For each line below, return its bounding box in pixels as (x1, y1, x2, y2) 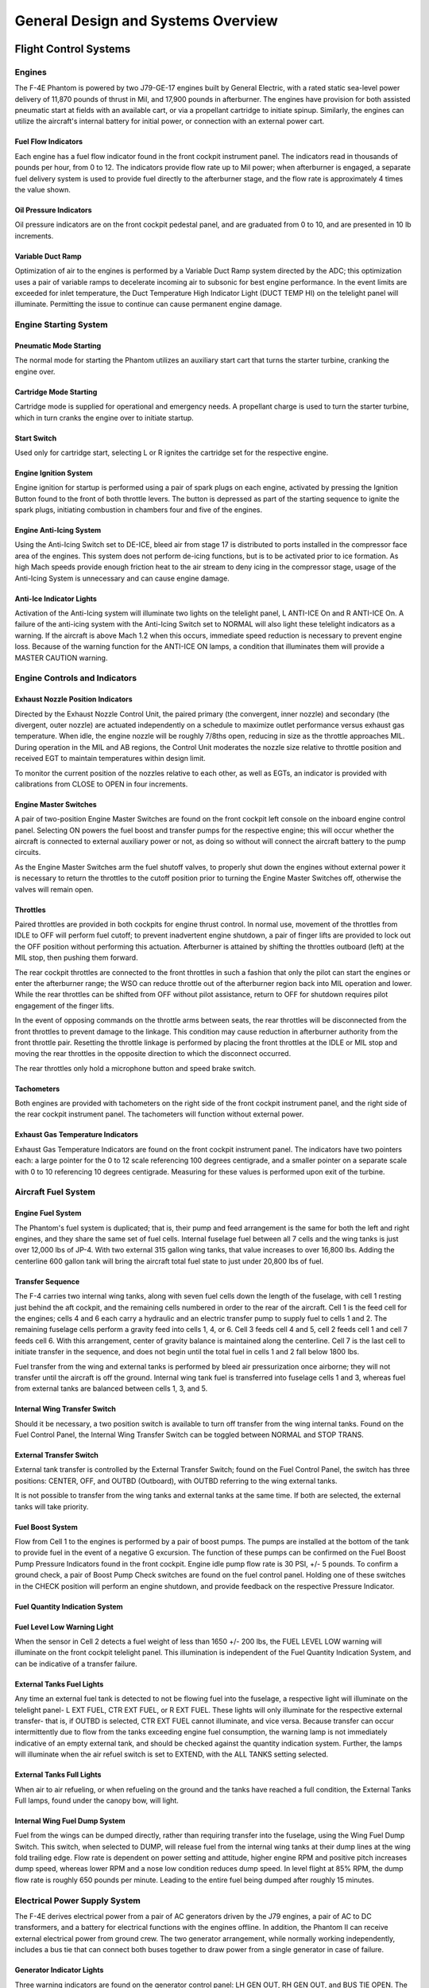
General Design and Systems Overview (14, 12, 278, 29)
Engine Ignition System (14, 468, 93, 477)
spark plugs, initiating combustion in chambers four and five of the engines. (14, 505, 263, 514)
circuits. (14, 848, 41, 857)
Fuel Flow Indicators (14, 137, 83, 146)
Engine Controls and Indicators (14, 673, 137, 684)
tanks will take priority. (14, 1501, 89, 1511)
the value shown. (14, 185, 71, 195)
